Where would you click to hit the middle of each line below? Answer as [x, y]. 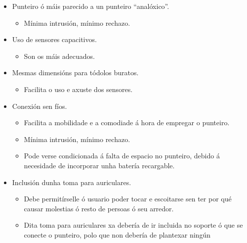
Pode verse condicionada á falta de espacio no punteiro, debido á [122, 156]
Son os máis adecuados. [59, 56]
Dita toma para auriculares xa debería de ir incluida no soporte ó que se [133, 225]
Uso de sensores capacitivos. [54, 39]
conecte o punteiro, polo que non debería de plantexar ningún [117, 234]
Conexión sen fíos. [40, 106]
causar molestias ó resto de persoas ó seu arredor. [99, 208]
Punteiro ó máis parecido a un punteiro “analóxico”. [91, 6]
